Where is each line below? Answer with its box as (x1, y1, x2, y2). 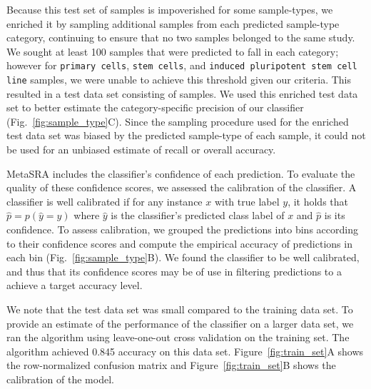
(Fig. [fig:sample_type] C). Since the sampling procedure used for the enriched (6, 113, 349, 128)
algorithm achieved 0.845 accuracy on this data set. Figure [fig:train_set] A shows (6, 343, 364, 358)
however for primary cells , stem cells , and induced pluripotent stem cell (6, 58, 357, 73)
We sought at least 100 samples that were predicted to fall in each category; (6, 44, 339, 59)
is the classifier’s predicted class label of (111, 208, 285, 223)
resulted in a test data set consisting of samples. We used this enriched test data (6, 86, 358, 101)
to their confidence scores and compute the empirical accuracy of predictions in (6, 236, 352, 251)
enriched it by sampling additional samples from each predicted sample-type (6, 16, 340, 31)
